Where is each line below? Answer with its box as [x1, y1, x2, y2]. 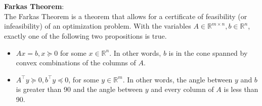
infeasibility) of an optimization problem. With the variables [4, 21, 191, 31]
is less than [224, 84, 258, 94]
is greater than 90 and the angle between [16, 84, 143, 94]
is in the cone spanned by [168, 47, 248, 58]
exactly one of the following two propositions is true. [4, 30, 167, 41]
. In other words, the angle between [122, 74, 233, 84]
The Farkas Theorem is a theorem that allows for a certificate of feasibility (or [4, 11, 247, 21]
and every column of [151, 84, 214, 94]
